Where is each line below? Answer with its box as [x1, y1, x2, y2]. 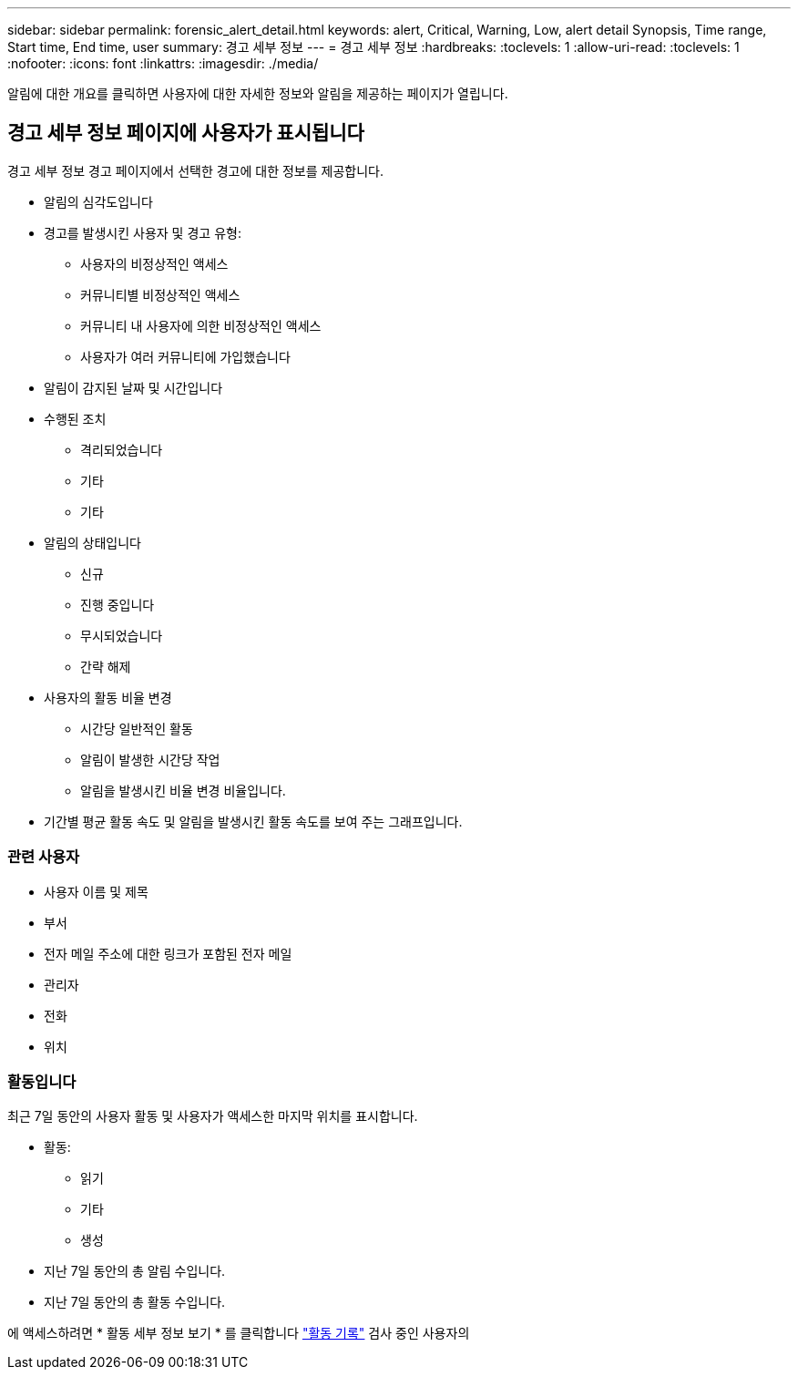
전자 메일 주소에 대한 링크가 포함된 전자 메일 [44, 945, 292, 961]
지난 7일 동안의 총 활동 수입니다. [44, 1294, 226, 1310]
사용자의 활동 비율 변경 [44, 689, 172, 705]
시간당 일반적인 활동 [80, 720, 193, 736]
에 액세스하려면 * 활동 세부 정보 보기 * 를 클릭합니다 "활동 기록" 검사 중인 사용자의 [7, 1325, 470, 1341]
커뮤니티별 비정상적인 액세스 [80, 286, 240, 303]
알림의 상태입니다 [44, 534, 141, 550]
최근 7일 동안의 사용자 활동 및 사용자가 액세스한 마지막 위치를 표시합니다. [7, 1108, 418, 1125]
